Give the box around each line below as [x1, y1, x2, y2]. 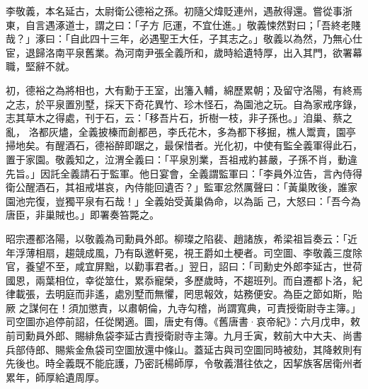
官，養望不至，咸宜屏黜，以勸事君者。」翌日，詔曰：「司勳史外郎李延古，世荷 [6, 259, 362, 274]
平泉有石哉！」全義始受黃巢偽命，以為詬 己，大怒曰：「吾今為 [74, 193, 361, 208]
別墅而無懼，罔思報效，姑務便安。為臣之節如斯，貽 [124, 286, 362, 301]
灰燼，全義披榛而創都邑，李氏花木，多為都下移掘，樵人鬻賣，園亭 [48, 124, 356, 139]
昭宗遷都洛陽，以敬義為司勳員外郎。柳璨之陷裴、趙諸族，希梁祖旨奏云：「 [6, 231, 347, 245]
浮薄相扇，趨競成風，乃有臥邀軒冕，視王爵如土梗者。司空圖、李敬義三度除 [15, 245, 362, 260]
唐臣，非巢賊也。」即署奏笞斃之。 [6, 207, 159, 222]
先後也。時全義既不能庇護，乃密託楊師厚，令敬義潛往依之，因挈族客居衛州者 [6, 356, 362, 371]
